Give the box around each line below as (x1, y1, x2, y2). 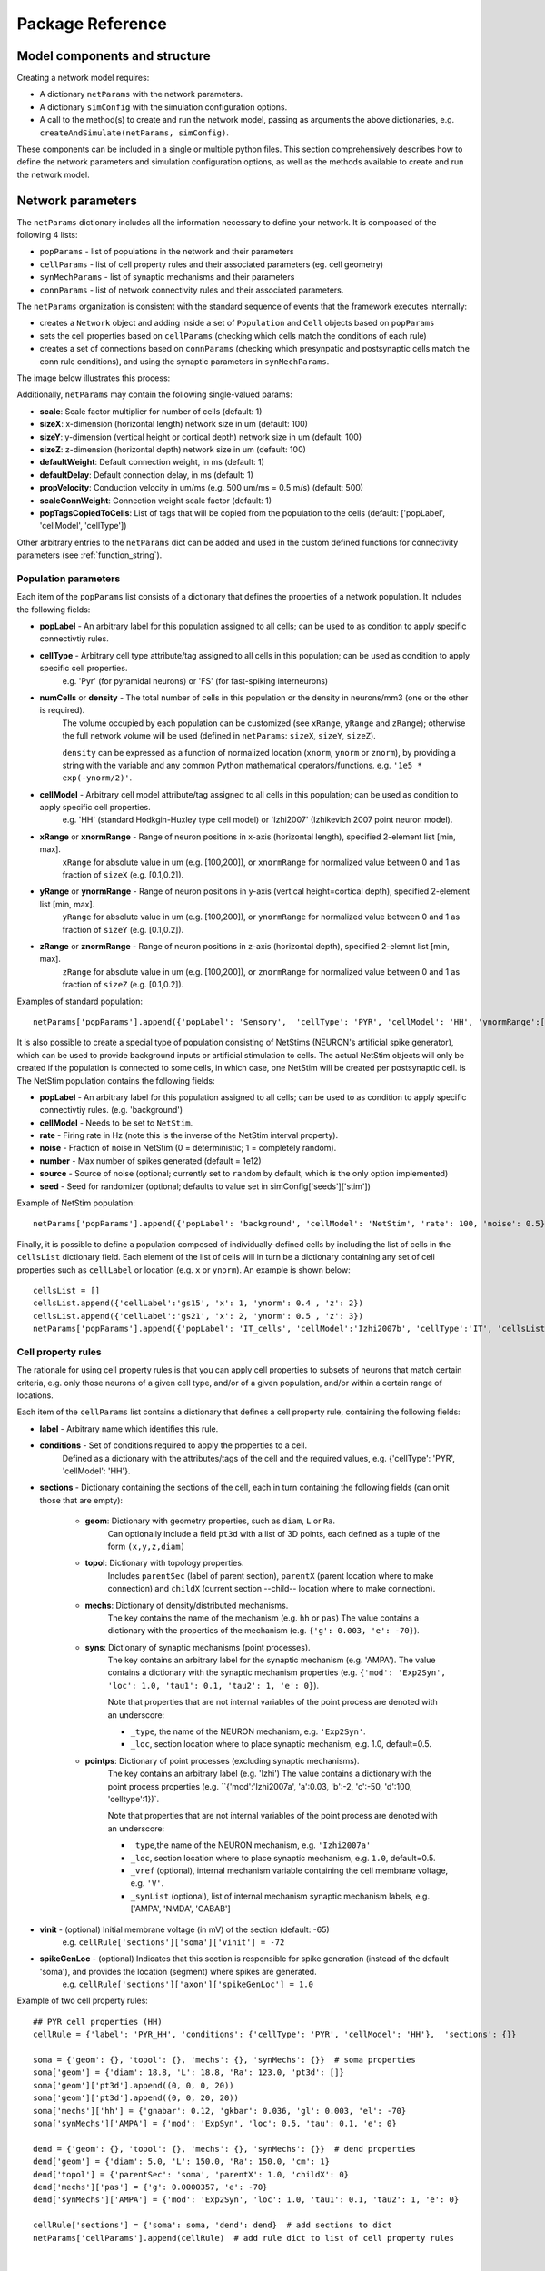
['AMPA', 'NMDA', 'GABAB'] (130, 1903, 231, 1914)
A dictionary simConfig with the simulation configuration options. (39, 101, 288, 113)
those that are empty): (39, 1494, 123, 1505)
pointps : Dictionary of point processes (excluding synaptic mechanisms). (84, 1755, 360, 1766)
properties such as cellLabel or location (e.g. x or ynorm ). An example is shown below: (16, 1264, 351, 1275)
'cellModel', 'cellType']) (39, 521, 127, 531)
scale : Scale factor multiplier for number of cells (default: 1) (39, 405, 263, 417)
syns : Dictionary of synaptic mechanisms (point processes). (84, 1641, 311, 1652)
